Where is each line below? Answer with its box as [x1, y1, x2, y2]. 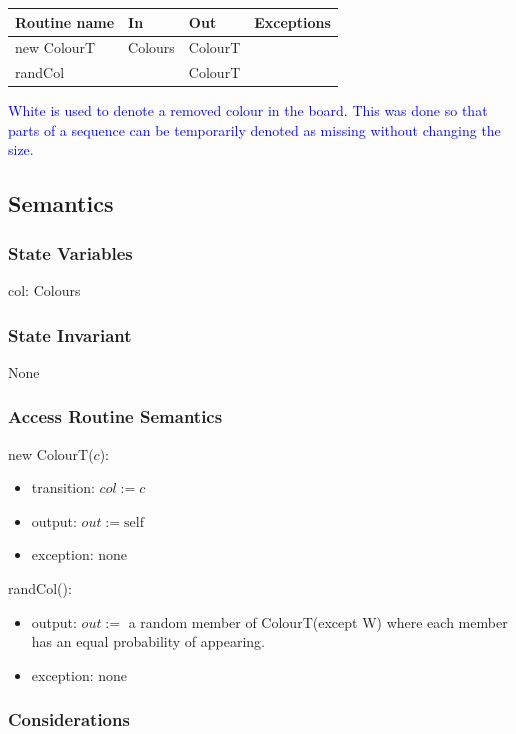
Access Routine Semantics [8, 404, 223, 429]
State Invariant [8, 322, 132, 347]
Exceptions [254, 11, 331, 32]
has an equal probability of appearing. [31, 631, 265, 652]
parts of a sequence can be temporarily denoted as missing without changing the [8, 119, 501, 140]
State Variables [8, 240, 133, 265]
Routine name [15, 11, 115, 32]
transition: [31, 477, 95, 498]
